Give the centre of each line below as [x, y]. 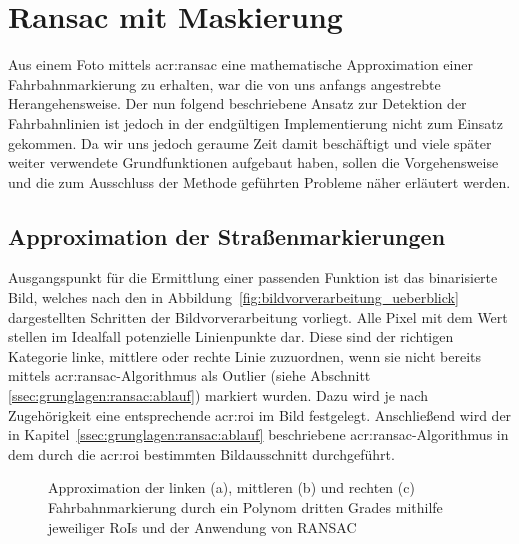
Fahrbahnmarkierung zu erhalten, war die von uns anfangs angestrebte [224, 83]
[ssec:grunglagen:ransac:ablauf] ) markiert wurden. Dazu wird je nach [218, 395]
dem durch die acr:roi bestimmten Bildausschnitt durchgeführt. [201, 453]
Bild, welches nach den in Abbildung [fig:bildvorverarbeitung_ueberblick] [233, 297]
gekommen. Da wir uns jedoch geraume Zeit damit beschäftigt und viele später [250, 142]
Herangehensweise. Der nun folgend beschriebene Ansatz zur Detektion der [237, 103]
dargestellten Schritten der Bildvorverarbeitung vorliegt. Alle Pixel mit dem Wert [258, 316]
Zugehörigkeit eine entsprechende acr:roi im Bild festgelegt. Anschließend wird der [260, 414]
